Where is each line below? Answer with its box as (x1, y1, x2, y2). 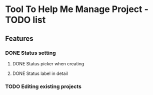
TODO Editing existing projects (5, 83, 81, 90)
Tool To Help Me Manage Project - (5, 4, 149, 15)
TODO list (5, 14, 46, 26)
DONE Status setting (5, 49, 56, 56)
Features (5, 34, 33, 43)
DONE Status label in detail (12, 70, 68, 76)
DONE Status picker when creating (12, 60, 84, 66)
